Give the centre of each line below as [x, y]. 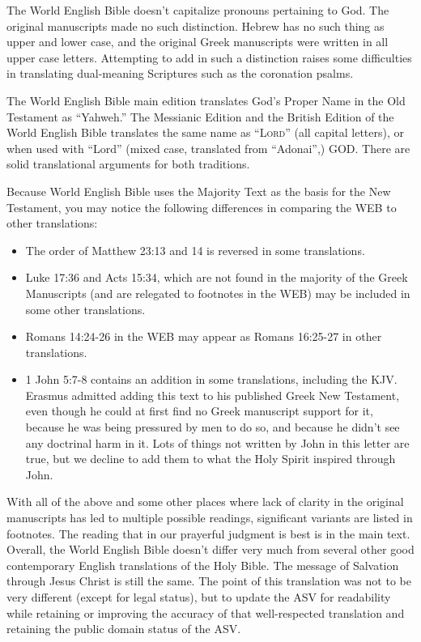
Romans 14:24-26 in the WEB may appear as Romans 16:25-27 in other [204, 336]
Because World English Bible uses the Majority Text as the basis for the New [199, 191]
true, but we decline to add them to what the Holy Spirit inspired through [210, 459]
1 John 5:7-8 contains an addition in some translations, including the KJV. [211, 379]
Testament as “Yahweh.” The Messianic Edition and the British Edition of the [200, 116]
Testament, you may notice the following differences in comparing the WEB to [202, 207]
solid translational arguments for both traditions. [128, 164]
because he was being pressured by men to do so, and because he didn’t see [213, 427]
